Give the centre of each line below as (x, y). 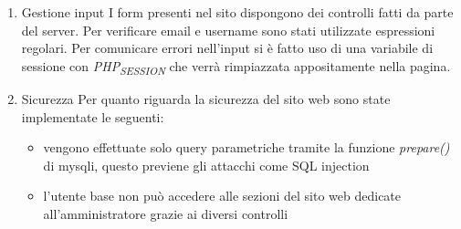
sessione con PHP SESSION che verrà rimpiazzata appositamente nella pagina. (236, 67)
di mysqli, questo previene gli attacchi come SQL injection (206, 165)
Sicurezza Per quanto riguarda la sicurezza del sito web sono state (206, 98)
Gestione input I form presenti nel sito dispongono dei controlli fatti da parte (237, 12)
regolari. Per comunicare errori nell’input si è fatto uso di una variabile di (227, 48)
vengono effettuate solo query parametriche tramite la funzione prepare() (246, 147)
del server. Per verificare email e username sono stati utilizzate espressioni (228, 30)
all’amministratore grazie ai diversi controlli (166, 213)
